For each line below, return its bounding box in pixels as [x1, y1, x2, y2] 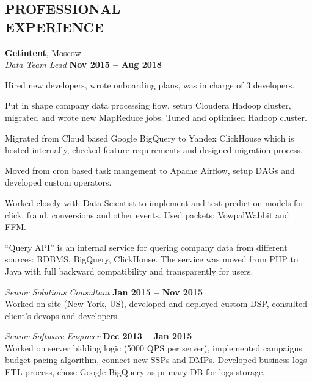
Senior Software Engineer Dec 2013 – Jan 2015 [5, 330, 192, 342]
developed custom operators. [5, 176, 112, 189]
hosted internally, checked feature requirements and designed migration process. [5, 143, 303, 156]
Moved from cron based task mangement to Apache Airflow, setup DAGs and [5, 164, 295, 176]
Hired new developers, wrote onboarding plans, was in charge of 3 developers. [5, 78, 295, 91]
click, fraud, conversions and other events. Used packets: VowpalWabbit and [5, 208, 289, 221]
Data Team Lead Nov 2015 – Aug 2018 [5, 58, 162, 71]
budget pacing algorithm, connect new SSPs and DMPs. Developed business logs [5, 353, 307, 366]
